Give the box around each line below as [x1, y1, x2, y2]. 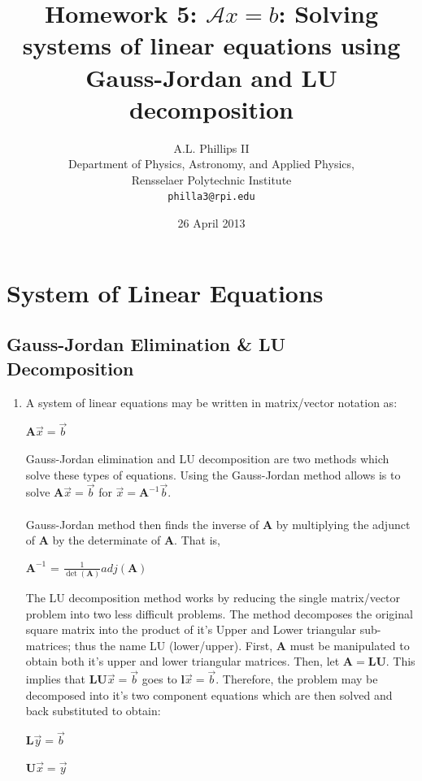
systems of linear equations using [22, 28, 401, 62]
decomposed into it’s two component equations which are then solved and [25, 686, 393, 703]
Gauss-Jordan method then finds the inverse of [25, 515, 259, 532]
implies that [25, 670, 85, 688]
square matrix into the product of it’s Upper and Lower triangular [25, 621, 357, 638]
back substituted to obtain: [25, 702, 161, 719]
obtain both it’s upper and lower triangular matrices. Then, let [25, 653, 340, 670]
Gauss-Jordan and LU [85, 60, 337, 93]
